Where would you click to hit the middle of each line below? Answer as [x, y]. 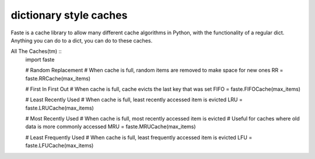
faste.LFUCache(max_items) [60, 146]
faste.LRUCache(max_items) [60, 108]
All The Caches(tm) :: [36, 51]
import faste [40, 59]
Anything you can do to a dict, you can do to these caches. [82, 40]
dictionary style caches [69, 15]
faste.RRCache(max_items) [58, 78]
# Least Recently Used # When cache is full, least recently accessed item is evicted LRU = [134, 100]
